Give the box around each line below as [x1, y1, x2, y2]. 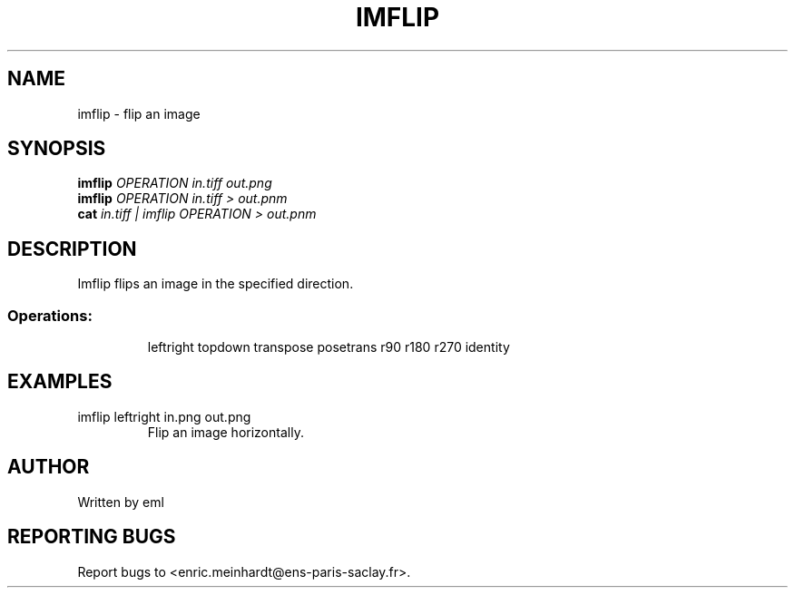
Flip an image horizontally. [147, 424, 304, 440]
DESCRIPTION [7, 237, 137, 260]
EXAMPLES [7, 370, 113, 394]
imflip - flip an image [77, 105, 201, 122]
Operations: [7, 306, 93, 325]
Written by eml [77, 493, 164, 510]
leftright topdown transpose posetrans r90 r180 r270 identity [147, 339, 510, 356]
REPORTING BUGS [7, 525, 176, 549]
